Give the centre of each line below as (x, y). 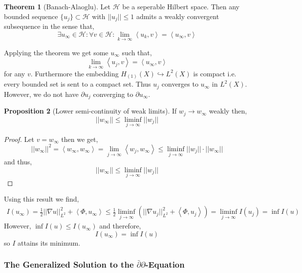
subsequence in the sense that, (49, 26)
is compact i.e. (215, 73)
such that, (137, 52)
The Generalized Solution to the (69, 264)
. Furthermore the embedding (75, 73)
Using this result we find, (42, 199)
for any (15, 73)
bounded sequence (31, 16)
